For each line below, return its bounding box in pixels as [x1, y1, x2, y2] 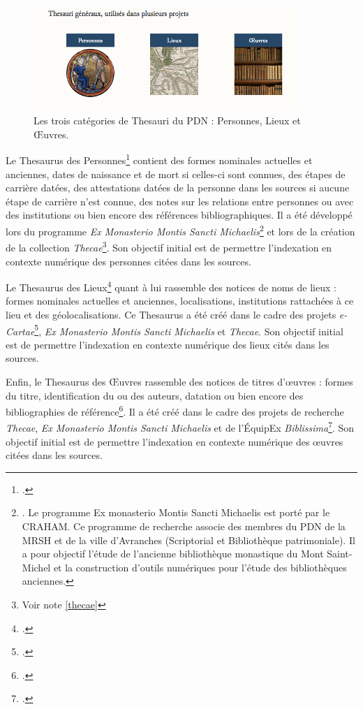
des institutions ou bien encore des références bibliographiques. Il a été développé [6, 207, 353, 222]
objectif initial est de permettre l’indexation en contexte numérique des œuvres [6, 434, 343, 448]
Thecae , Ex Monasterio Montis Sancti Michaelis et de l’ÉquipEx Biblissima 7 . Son [6, 418, 355, 435]
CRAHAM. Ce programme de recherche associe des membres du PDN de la [22, 519, 346, 534]
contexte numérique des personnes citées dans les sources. [6, 254, 251, 268]
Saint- [327, 546, 353, 561]
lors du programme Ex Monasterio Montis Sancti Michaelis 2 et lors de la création [6, 222, 355, 238]
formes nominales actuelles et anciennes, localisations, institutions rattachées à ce [6, 293, 354, 308]
